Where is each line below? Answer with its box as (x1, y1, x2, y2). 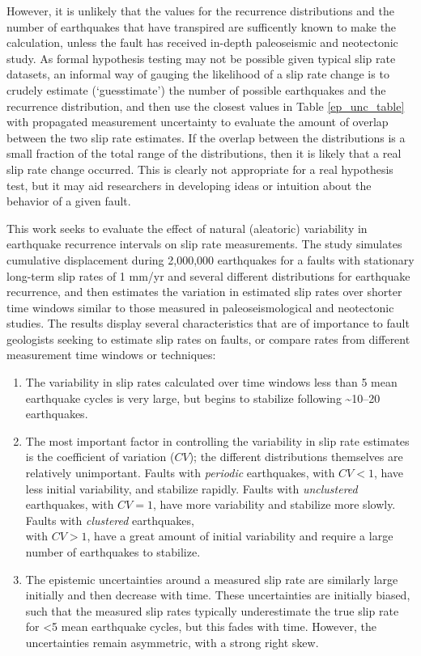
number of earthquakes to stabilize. (25, 544, 201, 560)
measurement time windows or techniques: (6, 346, 216, 363)
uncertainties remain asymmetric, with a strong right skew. (25, 633, 319, 650)
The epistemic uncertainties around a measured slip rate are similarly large (25, 570, 398, 587)
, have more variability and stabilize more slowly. (152, 496, 396, 513)
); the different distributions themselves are (189, 448, 403, 465)
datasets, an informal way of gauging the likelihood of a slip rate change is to (6, 66, 389, 83)
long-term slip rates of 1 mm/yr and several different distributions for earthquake (6, 267, 410, 284)
